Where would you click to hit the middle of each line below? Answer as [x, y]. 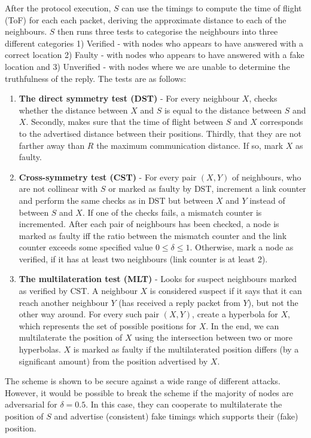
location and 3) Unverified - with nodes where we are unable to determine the [147, 66]
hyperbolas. [40, 349]
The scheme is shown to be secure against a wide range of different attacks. [143, 381]
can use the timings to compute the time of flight [212, 8]
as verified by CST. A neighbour [78, 291]
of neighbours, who [266, 177]
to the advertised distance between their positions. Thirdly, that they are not [160, 133]
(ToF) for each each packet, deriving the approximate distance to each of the [146, 19]
